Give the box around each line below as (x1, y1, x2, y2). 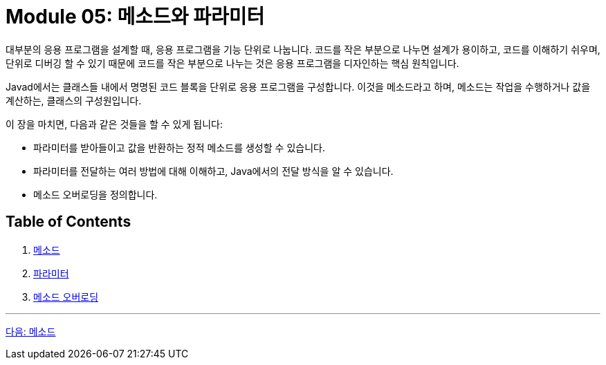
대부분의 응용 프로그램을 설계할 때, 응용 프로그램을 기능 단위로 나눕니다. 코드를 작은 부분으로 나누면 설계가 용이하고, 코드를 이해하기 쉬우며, (6, 43, 600, 55)
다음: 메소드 (6, 325, 56, 337)
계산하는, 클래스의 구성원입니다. (6, 94, 142, 106)
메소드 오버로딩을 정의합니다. (33, 188, 158, 200)
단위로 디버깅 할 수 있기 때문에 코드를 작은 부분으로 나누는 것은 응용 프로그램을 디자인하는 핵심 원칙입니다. (6, 57, 459, 69)
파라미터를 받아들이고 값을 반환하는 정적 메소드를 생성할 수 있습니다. (33, 141, 325, 153)
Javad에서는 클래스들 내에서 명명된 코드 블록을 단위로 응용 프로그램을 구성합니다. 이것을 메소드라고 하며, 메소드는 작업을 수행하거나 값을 (6, 80, 591, 93)
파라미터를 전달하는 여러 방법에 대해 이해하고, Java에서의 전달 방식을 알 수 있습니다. (33, 165, 394, 177)
